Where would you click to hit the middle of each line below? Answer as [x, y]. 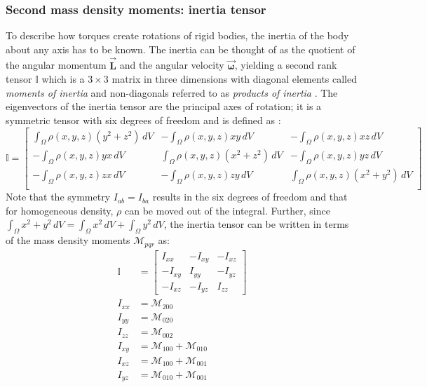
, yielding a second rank [286, 65]
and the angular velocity [172, 65]
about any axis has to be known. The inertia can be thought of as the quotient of [181, 49]
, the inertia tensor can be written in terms [256, 224]
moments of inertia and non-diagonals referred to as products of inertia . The [172, 92]
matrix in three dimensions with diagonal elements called [235, 79]
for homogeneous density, [60, 210]
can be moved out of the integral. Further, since [228, 210]
